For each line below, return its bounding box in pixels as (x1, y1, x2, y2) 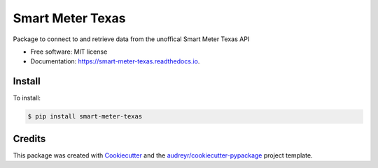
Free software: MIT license (30, 47, 108, 56)
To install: (13, 94, 41, 102)
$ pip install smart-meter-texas (27, 112, 143, 121)
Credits (13, 132, 46, 144)
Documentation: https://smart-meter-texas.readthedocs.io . (30, 57, 200, 66)
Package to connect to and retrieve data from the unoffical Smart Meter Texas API (13, 35, 250, 43)
